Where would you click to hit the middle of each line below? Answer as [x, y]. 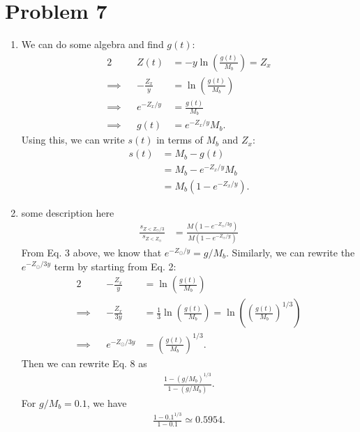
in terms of [180, 140]
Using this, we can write [73, 140]
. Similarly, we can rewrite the [291, 252]
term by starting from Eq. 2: [115, 266]
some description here [68, 212]
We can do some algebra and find [92, 44]
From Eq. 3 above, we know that [91, 252]
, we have [107, 402]
